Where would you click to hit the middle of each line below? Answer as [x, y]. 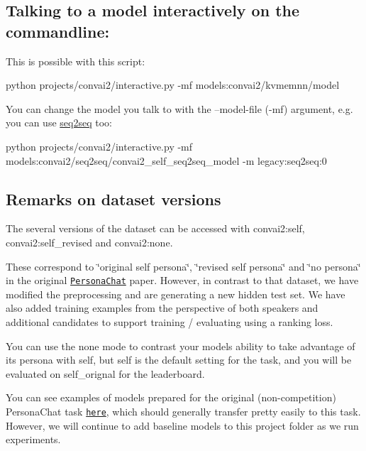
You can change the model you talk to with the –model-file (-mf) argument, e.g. [179, 108]
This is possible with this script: [76, 61]
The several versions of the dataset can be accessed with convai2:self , [155, 228]
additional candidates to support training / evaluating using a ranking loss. [170, 321]
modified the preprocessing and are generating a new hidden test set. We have [176, 294]
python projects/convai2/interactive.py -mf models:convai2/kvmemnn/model [173, 85]
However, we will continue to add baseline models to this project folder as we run [182, 425]
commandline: [58, 31]
